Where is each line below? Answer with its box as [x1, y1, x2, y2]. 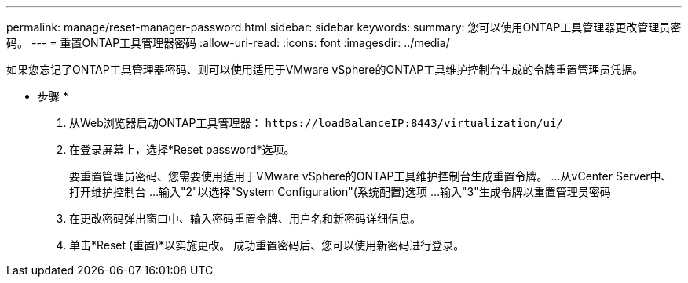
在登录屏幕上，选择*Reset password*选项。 [69, 143, 295, 156]
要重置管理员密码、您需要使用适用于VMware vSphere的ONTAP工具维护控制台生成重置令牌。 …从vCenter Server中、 [69, 169, 672, 183]
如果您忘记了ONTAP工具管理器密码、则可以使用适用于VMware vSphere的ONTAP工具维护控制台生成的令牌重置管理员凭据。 [6, 63, 644, 76]
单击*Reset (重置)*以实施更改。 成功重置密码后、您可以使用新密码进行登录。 [69, 238, 465, 252]
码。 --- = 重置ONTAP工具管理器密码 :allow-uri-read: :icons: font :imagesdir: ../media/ [6, 36, 450, 49]
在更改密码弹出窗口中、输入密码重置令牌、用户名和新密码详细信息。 [69, 212, 421, 225]
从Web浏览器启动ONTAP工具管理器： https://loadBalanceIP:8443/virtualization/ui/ [69, 116, 563, 129]
